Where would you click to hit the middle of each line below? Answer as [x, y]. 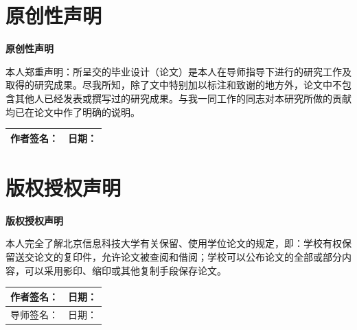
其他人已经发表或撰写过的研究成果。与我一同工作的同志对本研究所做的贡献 [183, 98]
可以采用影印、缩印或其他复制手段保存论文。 [125, 270]
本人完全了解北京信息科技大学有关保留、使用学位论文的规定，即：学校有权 [174, 243]
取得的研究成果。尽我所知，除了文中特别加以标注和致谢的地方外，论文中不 [174, 85]
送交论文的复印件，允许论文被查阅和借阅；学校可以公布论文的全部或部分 [178, 257]
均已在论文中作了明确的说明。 [73, 111]
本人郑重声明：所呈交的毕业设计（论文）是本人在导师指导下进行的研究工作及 [178, 71]
